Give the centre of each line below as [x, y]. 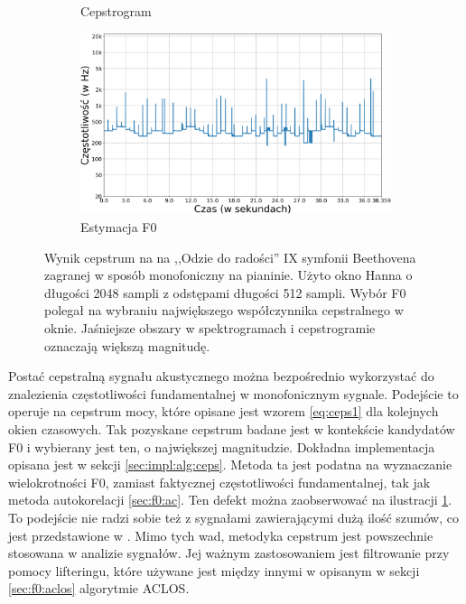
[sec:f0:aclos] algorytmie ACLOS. [99, 588]
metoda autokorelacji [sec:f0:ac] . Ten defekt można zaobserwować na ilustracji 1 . [230, 500]
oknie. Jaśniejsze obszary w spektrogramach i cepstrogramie [210, 328]
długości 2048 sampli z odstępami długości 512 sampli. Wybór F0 [225, 292]
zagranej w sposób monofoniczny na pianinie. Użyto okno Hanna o [228, 275]
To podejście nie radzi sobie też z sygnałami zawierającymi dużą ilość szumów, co [233, 517]
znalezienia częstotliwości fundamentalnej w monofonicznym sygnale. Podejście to [233, 393]
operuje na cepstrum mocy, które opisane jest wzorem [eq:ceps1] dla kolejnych [224, 411]
